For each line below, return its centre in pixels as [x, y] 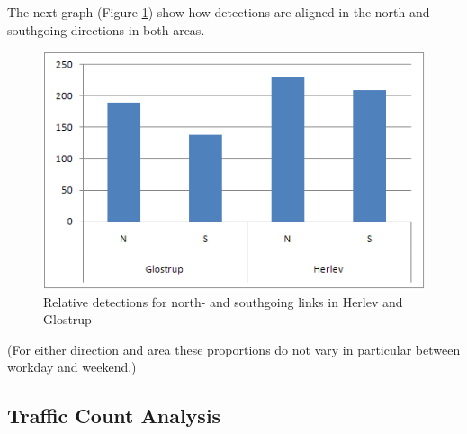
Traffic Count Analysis [114, 416]
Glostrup [67, 319]
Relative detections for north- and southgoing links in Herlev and [223, 301]
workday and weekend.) [72, 367]
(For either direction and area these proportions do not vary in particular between [234, 349]
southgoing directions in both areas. [106, 29]
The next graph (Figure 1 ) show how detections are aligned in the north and [219, 12]
